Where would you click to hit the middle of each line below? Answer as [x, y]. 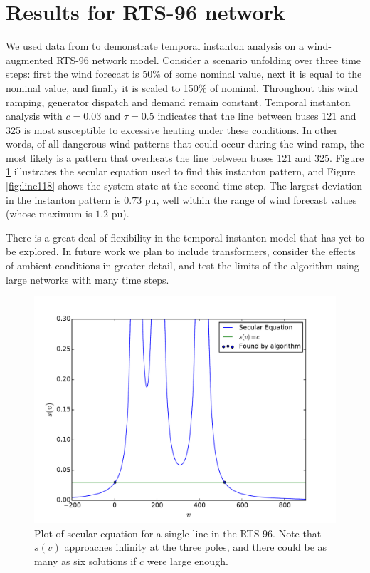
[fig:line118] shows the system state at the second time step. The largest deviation [184, 186]
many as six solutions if [85, 561]
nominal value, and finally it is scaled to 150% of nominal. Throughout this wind [182, 87]
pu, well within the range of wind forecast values [251, 199]
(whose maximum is [49, 213]
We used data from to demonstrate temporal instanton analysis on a [155, 46]
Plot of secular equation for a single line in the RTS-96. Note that [178, 533]
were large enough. [187, 561]
